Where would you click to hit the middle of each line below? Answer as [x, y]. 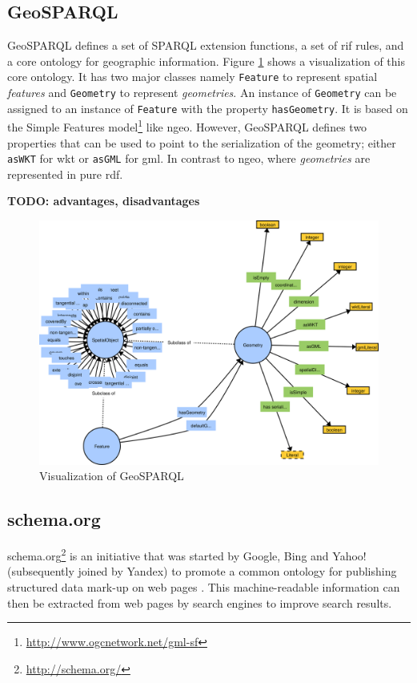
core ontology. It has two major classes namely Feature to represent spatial [192, 77]
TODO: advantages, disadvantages [104, 201]
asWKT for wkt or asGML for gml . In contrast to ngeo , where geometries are [189, 158]
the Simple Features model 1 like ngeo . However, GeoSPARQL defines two [187, 126]
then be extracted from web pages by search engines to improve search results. [200, 602]
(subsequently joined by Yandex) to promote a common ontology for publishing [202, 571]
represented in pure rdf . [65, 174]
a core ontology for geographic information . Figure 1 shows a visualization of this [206, 61]
